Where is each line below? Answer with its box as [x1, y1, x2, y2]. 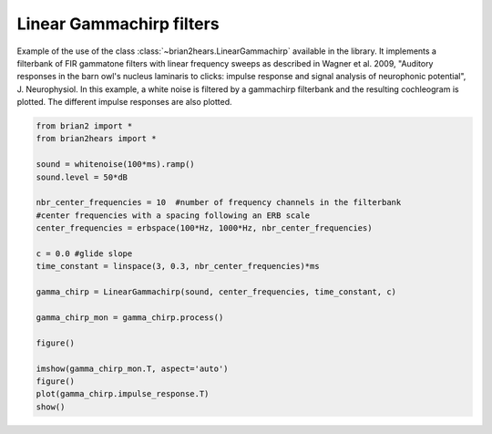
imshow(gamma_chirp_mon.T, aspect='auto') [36, 363, 229, 374]
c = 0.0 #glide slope [36, 249, 133, 259]
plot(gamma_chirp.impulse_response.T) [36, 388, 210, 399]
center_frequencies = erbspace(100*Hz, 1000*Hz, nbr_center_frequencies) [36, 223, 373, 233]
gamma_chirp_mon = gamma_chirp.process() [36, 312, 224, 323]
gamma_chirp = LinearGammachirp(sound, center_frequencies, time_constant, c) [36, 287, 396, 297]
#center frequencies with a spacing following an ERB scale [36, 210, 311, 221]
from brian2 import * [36, 121, 133, 131]
